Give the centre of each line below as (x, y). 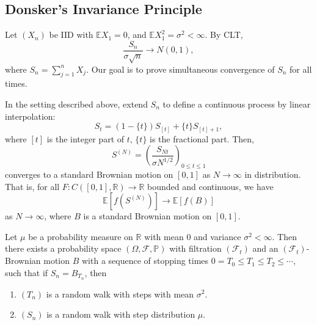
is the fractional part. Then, (202, 138)
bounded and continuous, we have (210, 186)
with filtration (195, 248)
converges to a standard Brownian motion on (89, 174)
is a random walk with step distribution (121, 314)
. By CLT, (224, 35)
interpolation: (30, 116)
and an (265, 248)
